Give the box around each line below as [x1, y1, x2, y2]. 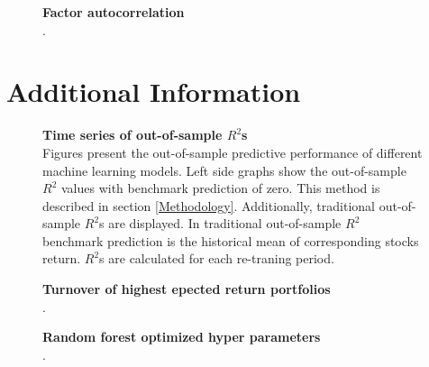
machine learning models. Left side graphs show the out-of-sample [42, 161, 406, 179]
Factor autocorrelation [42, 3, 185, 21]
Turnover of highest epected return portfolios [42, 280, 331, 298]
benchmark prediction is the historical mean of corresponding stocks [42, 231, 419, 250]
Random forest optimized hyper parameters [42, 327, 321, 346]
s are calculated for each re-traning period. [99, 249, 334, 268]
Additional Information [6, 73, 301, 110]
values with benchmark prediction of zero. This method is [60, 179, 380, 197]
